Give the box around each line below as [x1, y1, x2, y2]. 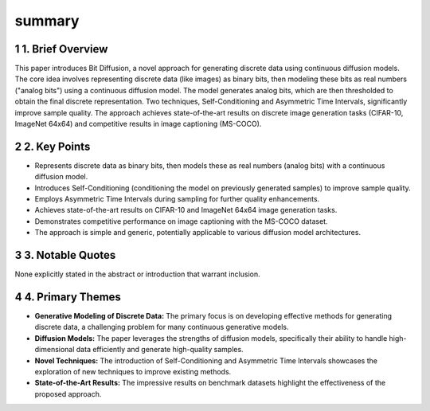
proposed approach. [34, 389, 102, 398]
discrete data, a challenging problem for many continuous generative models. [34, 323, 290, 332]
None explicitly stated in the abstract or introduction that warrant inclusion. [14, 269, 260, 279]
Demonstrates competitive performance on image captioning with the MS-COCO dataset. [34, 216, 328, 226]
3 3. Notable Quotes [14, 249, 116, 262]
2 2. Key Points [14, 139, 91, 153]
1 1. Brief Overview [14, 42, 108, 56]
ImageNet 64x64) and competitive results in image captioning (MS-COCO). [14, 119, 262, 129]
